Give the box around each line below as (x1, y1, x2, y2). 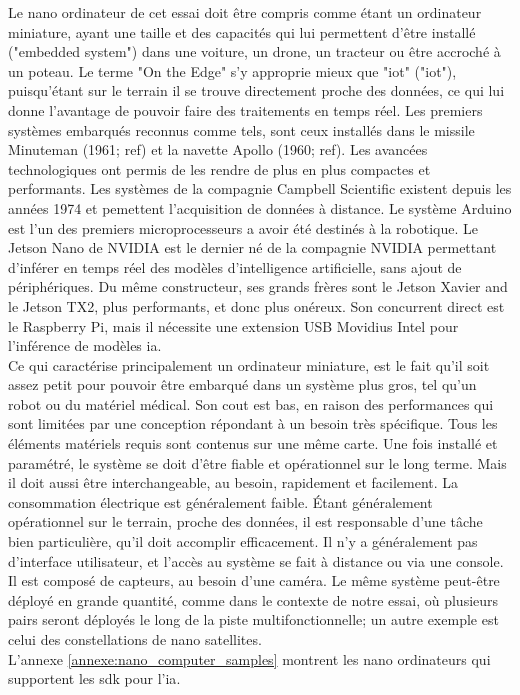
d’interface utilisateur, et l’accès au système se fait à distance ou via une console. (8, 550, 504, 571)
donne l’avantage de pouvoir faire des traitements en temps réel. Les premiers (8, 99, 483, 120)
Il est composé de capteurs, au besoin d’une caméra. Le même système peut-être (8, 570, 500, 591)
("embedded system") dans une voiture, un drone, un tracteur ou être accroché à (8, 41, 501, 62)
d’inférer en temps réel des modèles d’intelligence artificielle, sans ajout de (8, 256, 462, 277)
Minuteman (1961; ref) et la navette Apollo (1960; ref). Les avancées (8, 139, 428, 160)
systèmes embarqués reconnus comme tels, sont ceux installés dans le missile (8, 119, 475, 140)
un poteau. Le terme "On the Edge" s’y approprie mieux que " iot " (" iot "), (8, 60, 457, 81)
